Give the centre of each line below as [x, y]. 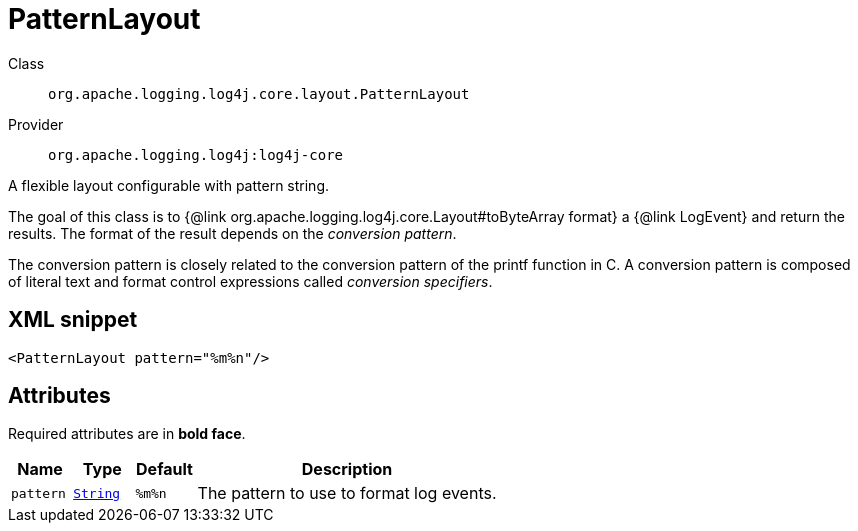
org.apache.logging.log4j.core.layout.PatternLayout [259, 93]
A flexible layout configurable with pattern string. [168, 185]
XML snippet [73, 320]
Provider [36, 124]
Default [164, 469]
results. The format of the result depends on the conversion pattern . [232, 233]
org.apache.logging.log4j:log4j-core [196, 154]
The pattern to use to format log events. [347, 493]
